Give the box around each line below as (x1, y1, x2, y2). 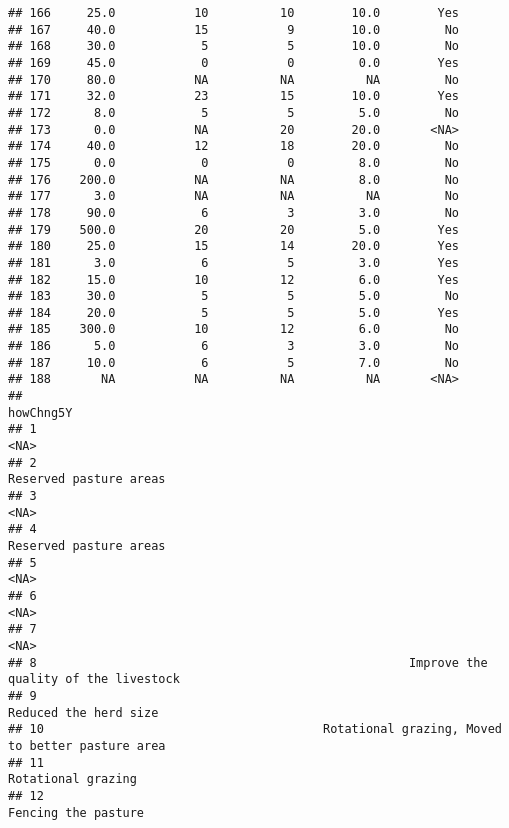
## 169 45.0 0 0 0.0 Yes (8, 55, 460, 70)
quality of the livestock (8, 672, 180, 687)
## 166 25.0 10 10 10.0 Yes (8, 6, 460, 20)
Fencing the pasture (8, 805, 145, 820)
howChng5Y (8, 405, 73, 420)
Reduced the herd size (8, 705, 159, 720)
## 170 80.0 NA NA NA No (8, 72, 460, 87)
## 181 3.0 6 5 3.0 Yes (8, 255, 460, 270)
